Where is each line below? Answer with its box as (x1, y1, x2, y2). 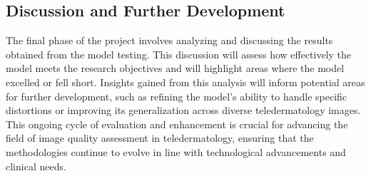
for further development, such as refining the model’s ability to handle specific (6, 88, 347, 103)
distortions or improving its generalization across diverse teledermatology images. (6, 103, 361, 118)
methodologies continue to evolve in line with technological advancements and (6, 144, 346, 159)
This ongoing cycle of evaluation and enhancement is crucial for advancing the (6, 116, 348, 131)
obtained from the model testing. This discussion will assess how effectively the (6, 46, 352, 61)
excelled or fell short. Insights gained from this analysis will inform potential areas (6, 74, 365, 89)
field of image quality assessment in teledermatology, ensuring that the (6, 130, 314, 145)
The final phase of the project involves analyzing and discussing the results (6, 33, 333, 48)
